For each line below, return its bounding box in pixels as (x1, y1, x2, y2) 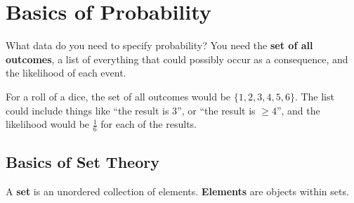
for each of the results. (100, 117, 197, 131)
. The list (294, 89, 334, 103)
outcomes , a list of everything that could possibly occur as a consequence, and (6, 51, 348, 66)
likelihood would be (6, 117, 90, 131)
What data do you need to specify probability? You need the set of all (6, 38, 313, 53)
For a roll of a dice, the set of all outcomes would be (6, 89, 231, 103)
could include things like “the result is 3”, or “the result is (6, 103, 256, 117)
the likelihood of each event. (6, 65, 126, 80)
